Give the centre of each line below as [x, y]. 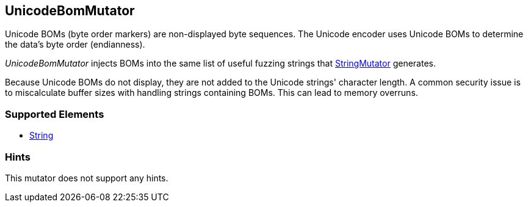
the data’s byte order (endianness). [75, 45]
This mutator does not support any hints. [87, 178]
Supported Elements [55, 114]
